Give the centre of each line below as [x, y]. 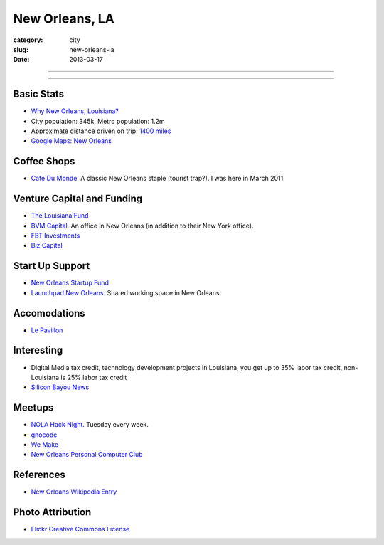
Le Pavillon [47, 330]
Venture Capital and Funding [78, 199]
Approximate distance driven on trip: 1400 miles [101, 131]
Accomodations [49, 313]
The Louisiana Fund [60, 216]
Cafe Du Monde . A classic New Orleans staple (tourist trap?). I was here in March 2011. [158, 179]
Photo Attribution [52, 512]
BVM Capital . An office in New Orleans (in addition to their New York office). [142, 226]
